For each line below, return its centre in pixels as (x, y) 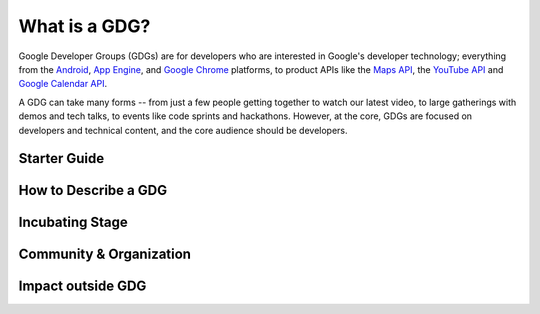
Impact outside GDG (82, 286)
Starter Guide (61, 158)
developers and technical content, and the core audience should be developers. (183, 130)
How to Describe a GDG (93, 190)
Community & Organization (105, 254)
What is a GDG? (84, 26)
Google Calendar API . (63, 84)
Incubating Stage (73, 222)
